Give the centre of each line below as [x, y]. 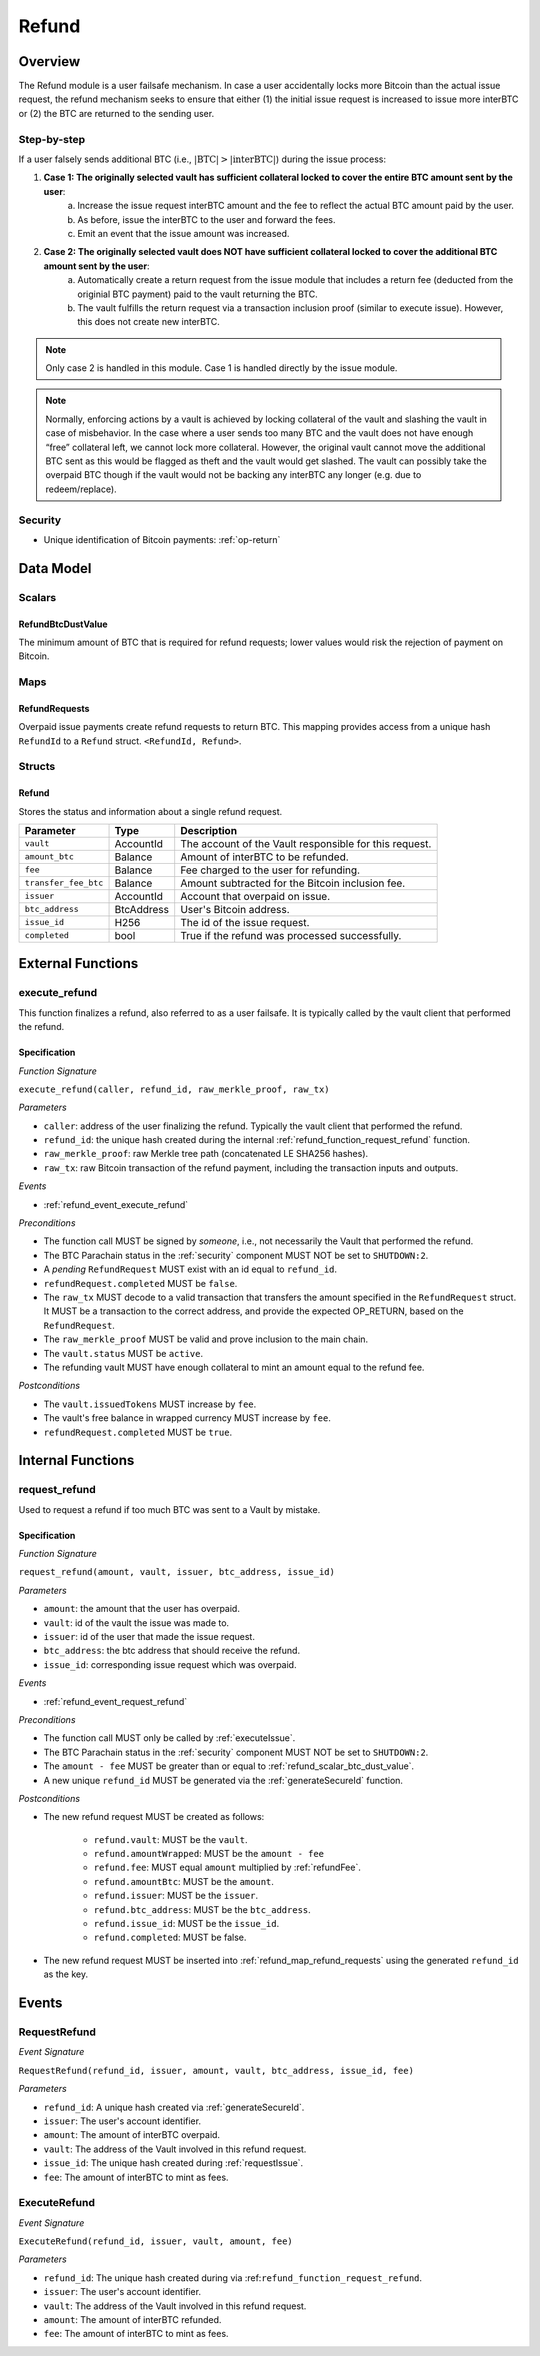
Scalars [37, 597]
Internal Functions [76, 1460]
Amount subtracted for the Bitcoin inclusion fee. [293, 883]
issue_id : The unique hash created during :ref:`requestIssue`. [173, 2163]
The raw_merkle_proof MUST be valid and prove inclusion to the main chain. [206, 1339]
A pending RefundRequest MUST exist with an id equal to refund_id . [190, 1269]
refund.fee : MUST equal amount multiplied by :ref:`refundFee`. [227, 1867]
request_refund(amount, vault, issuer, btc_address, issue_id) [176, 1572]
